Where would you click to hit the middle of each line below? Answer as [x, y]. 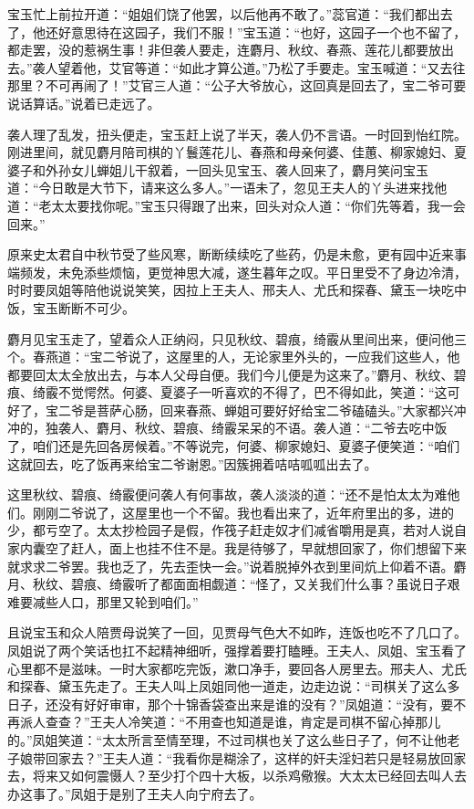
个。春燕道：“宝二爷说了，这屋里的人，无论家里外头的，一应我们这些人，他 [234, 357]
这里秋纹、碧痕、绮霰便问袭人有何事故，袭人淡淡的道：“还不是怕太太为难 [227, 494]
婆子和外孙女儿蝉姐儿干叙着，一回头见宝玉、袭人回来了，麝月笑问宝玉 [218, 169]
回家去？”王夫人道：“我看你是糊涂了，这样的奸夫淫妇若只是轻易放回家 [256, 757]
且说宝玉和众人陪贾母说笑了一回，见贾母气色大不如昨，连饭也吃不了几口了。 [237, 632]
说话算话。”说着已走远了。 [84, 103]
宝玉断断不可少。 [83, 307]
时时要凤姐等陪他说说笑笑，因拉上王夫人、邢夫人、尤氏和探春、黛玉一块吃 [231, 290]
